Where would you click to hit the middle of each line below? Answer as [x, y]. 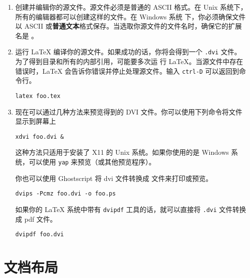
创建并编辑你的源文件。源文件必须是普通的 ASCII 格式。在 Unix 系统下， [131, 7]
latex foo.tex [38, 96]
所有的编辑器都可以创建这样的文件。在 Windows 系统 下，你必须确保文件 [130, 16]
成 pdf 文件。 [36, 219]
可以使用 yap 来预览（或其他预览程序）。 [92, 161]
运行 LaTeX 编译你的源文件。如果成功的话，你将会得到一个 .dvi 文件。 [128, 52]
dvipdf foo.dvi [40, 235]
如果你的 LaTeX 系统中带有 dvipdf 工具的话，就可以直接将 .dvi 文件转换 [131, 209]
